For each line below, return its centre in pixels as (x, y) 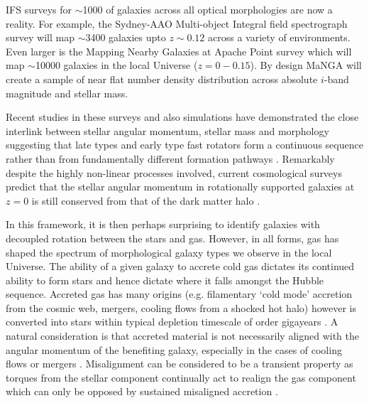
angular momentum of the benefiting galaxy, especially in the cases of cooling (174, 349)
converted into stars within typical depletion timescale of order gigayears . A (172, 322)
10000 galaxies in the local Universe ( (116, 65)
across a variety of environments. (279, 37)
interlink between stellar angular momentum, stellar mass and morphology (167, 130)
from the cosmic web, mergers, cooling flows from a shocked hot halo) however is (181, 307)
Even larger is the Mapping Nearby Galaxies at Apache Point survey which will (179, 51)
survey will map (40, 37)
